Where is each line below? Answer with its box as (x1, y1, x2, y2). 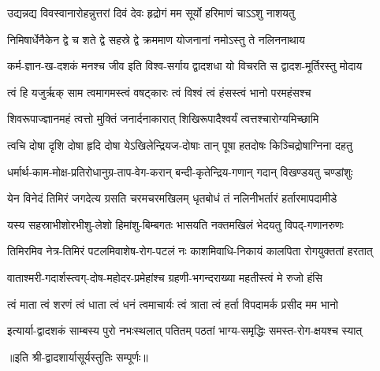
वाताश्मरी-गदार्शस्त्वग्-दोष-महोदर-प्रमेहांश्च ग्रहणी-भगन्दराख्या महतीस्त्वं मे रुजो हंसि (7, 269, 322, 285)
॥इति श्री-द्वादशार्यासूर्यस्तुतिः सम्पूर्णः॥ (7, 348, 148, 365)
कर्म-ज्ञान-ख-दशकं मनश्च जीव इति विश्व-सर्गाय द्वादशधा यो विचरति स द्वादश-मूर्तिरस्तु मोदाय (7, 58, 363, 74)
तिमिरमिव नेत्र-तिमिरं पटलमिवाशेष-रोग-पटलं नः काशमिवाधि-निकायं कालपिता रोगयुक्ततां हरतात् (7, 243, 373, 259)
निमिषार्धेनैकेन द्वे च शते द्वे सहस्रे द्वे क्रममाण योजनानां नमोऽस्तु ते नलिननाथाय (7, 31, 305, 47)
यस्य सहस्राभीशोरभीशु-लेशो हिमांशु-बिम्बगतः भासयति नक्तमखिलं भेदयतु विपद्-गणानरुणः (7, 216, 344, 232)
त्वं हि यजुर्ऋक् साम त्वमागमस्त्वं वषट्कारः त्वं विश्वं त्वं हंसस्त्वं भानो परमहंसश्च (7, 83, 311, 100)
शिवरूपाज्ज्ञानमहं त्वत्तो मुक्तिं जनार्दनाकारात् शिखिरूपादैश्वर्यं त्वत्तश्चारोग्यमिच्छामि (7, 110, 319, 127)
